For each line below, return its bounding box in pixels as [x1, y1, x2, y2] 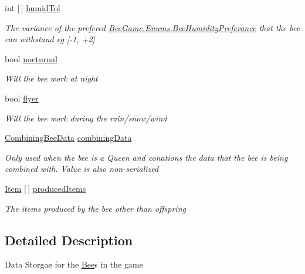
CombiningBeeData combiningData [5, 131, 132, 144]
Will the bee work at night [5, 72, 98, 84]
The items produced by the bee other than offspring [5, 202, 186, 214]
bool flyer [5, 92, 39, 104]
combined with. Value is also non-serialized [5, 163, 159, 175]
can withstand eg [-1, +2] [5, 33, 95, 45]
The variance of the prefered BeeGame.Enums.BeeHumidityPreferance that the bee [5, 21, 300, 33]
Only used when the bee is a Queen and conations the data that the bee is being [5, 151, 288, 163]
